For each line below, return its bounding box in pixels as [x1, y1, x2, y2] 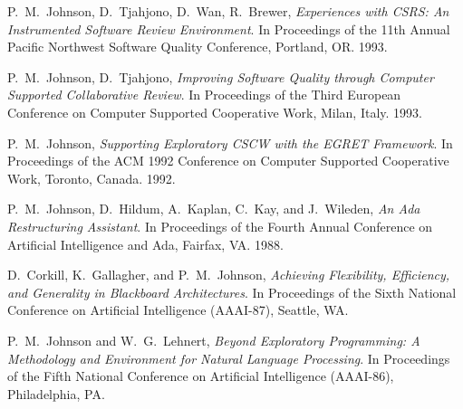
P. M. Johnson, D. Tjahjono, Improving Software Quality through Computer [7, 67, 434, 86]
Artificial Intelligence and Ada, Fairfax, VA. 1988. [7, 234, 284, 253]
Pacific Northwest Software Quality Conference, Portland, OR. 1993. [7, 37, 388, 56]
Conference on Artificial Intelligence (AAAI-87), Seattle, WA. [7, 300, 349, 319]
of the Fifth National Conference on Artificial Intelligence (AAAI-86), [7, 366, 394, 385]
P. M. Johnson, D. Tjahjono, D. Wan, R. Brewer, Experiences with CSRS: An [7, 2, 449, 20]
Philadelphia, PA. [7, 384, 105, 403]
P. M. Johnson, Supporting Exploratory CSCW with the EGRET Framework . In [7, 133, 453, 152]
